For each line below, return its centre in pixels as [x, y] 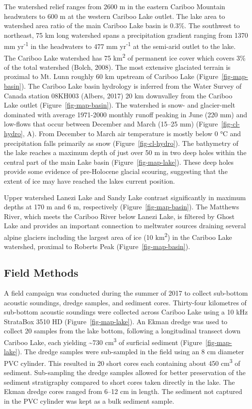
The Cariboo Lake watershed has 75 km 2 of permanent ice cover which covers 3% [125, 57]
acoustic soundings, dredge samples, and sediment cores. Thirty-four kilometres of [125, 302]
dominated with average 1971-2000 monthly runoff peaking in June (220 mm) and [126, 114]
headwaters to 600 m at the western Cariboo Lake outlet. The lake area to [115, 16]
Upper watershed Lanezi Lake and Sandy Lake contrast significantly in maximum [125, 197]
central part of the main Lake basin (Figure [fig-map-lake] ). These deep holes [119, 162]
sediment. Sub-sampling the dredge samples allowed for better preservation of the [125, 372]
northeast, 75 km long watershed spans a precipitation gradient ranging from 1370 [126, 35]
